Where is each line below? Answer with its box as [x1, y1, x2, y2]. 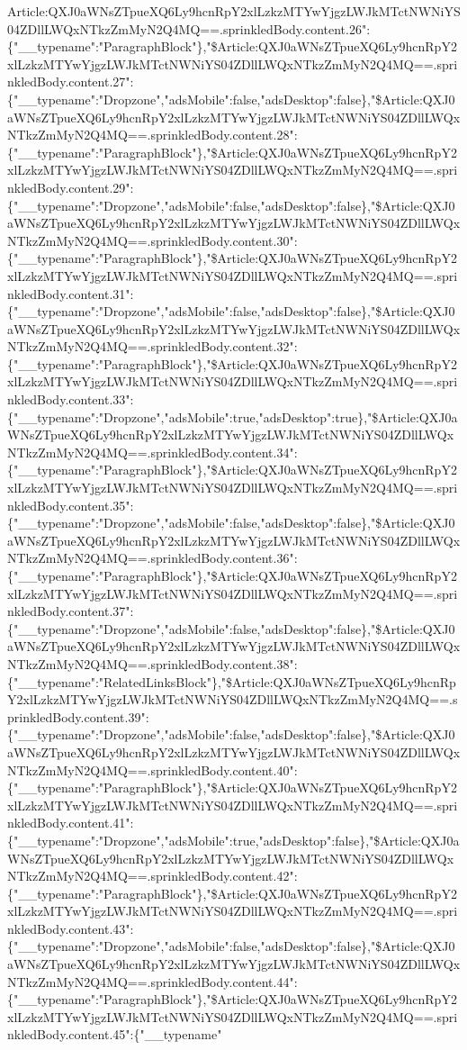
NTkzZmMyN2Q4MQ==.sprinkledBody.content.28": [7, 125, 298, 144]
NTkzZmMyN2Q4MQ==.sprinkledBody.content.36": [7, 548, 298, 567]
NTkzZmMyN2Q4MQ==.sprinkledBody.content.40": [7, 760, 298, 779]
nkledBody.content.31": [7, 284, 134, 303]
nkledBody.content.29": [7, 177, 134, 196]
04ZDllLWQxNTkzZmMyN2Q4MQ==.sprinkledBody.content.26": [7, 19, 371, 38]
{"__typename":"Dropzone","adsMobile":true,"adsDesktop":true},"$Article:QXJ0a [7, 407, 458, 426]
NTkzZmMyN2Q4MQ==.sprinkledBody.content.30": [7, 231, 298, 249]
